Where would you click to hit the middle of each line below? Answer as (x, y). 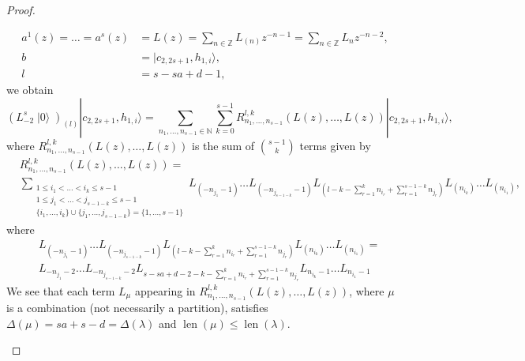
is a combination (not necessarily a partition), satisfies (137, 308)
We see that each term (61, 290)
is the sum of (223, 145)
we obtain (30, 90)
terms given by (335, 145)
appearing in (165, 290)
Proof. (21, 9)
